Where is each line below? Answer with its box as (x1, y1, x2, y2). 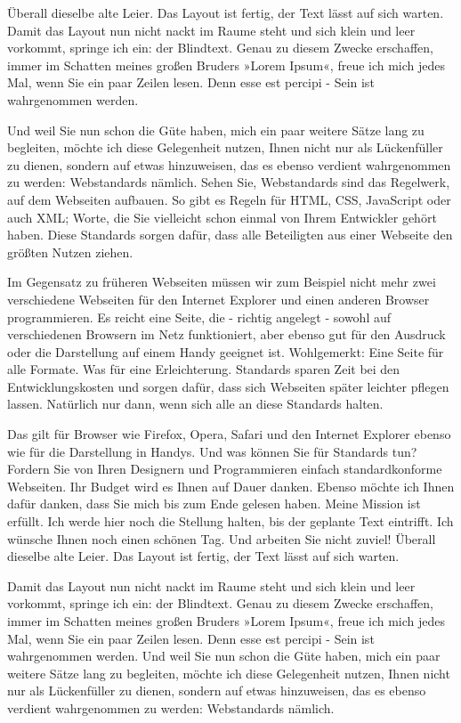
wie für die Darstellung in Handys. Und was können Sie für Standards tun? (7, 442, 417, 460)
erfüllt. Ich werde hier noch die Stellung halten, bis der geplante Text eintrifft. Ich (7, 512, 454, 531)
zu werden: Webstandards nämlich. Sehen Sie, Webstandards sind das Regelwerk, (7, 173, 450, 191)
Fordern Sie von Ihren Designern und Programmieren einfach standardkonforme (7, 459, 442, 478)
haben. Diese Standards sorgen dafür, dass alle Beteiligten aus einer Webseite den (7, 225, 453, 244)
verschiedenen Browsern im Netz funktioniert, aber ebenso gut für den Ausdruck (7, 325, 446, 344)
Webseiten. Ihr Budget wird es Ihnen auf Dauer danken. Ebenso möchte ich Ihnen (7, 476, 455, 495)
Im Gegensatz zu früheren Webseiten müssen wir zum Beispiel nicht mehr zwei (7, 272, 436, 291)
